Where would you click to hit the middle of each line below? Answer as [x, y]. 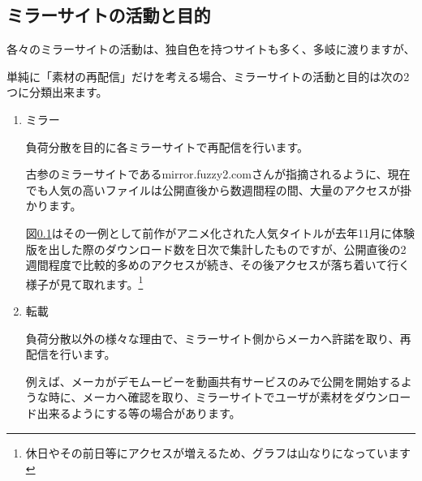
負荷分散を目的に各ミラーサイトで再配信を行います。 [167, 146]
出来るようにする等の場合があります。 [139, 412]
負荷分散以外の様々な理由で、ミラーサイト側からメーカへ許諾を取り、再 [218, 338]
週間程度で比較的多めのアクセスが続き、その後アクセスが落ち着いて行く [217, 265]
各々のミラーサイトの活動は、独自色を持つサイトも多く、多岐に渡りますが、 [211, 49]
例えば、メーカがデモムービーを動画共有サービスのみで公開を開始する [213, 381]
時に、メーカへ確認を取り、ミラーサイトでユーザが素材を [201, 397]
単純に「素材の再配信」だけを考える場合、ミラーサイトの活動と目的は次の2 [208, 76]
